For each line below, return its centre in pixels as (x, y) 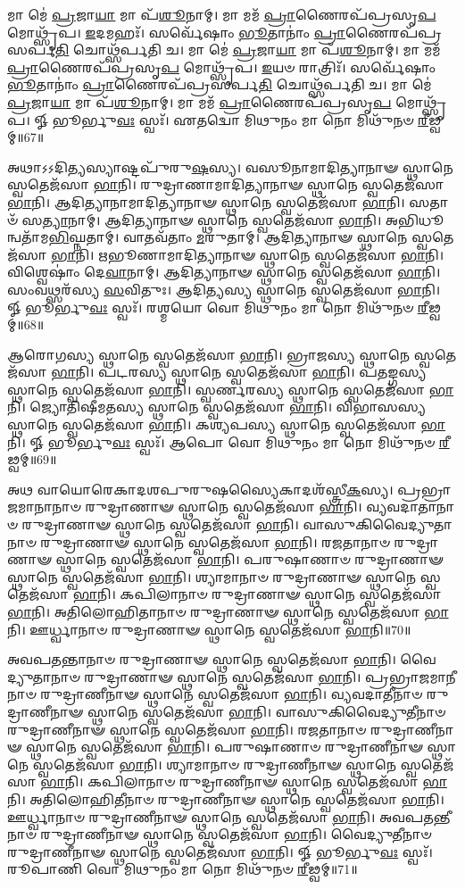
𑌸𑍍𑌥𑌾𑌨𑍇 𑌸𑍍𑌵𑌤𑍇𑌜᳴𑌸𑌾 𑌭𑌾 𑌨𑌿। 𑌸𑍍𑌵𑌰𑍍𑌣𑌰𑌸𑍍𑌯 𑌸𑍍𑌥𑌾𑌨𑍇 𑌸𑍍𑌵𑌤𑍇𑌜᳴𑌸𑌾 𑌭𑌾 (231, 389)
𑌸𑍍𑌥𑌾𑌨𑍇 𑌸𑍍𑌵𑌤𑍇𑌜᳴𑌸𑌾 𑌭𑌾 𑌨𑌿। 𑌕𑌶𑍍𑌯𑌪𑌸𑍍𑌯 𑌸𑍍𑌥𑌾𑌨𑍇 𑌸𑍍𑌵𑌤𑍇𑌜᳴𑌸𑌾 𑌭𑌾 (226, 424)
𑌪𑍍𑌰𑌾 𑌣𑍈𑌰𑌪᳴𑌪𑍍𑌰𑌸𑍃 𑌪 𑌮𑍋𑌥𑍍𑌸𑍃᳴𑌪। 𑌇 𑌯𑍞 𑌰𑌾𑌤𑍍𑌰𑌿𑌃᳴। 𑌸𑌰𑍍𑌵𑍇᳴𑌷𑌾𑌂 (222, 66)
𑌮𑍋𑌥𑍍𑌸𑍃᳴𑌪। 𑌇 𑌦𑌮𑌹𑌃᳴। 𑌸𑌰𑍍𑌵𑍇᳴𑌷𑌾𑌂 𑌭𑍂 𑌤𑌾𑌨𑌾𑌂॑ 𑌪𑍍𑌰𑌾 (177, 32)
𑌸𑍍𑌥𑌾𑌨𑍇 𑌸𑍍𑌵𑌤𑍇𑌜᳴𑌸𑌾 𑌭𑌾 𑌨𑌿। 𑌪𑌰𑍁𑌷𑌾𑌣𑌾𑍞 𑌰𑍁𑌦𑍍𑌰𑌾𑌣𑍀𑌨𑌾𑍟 (224, 747)
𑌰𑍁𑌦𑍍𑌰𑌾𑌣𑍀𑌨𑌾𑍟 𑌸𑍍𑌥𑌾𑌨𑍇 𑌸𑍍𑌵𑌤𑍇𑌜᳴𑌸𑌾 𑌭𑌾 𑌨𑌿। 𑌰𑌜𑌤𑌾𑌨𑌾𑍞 (187, 729)
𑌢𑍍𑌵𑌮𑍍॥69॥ (32, 459)
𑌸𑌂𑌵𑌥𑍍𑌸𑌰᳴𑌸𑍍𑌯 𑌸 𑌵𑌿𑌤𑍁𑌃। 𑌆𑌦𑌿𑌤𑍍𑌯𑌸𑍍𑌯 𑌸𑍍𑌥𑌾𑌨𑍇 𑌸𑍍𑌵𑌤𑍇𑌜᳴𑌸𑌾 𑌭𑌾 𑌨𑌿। (224, 289)
